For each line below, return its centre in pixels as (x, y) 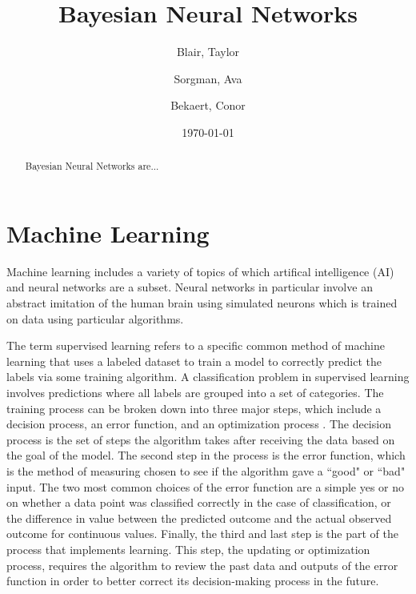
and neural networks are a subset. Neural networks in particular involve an (190, 287)
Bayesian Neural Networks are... (92, 166)
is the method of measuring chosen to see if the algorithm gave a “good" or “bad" (206, 471)
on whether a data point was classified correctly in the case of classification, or (199, 502)
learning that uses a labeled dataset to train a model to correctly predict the (194, 361)
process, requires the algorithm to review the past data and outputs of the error (202, 565)
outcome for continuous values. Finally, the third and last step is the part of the (202, 534)
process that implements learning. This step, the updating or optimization (188, 549)
